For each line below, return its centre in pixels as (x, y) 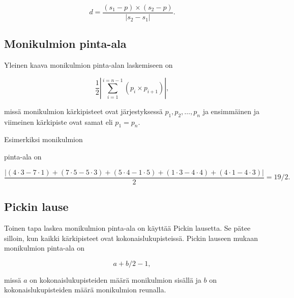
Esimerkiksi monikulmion (43, 139)
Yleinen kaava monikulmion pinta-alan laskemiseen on (89, 65)
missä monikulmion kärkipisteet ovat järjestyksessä (83, 111)
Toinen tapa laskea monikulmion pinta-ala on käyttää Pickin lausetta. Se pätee (127, 227)
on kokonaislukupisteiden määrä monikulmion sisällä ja (115, 279)
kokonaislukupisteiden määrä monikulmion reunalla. (85, 290)
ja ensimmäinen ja (231, 111)
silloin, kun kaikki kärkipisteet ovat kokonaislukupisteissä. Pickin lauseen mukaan (131, 238)
